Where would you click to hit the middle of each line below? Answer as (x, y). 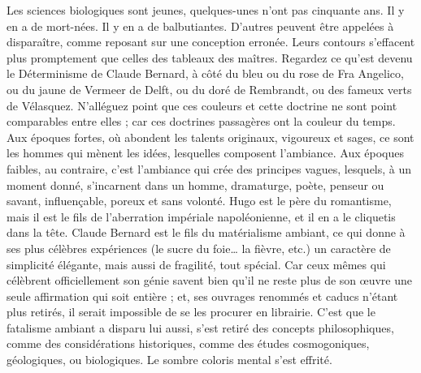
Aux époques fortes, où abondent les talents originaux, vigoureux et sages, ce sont (210, 137)
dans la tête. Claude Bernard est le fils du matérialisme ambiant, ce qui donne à (206, 232)
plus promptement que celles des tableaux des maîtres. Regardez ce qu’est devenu (210, 57)
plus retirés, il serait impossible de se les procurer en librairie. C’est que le (191, 312)
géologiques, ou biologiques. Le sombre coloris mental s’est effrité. (169, 360)
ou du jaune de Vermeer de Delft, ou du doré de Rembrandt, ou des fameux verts (209, 89)
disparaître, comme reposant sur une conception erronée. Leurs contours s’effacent (211, 42)
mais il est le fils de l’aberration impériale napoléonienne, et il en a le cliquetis (201, 216)
